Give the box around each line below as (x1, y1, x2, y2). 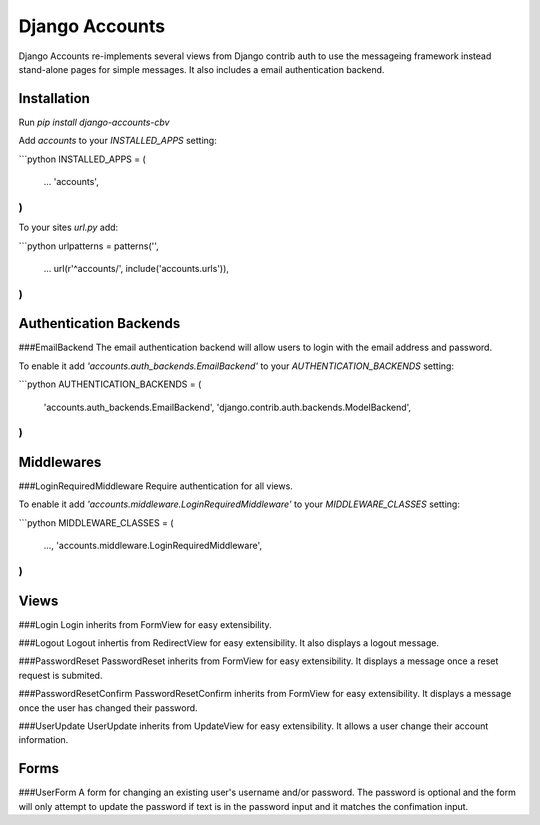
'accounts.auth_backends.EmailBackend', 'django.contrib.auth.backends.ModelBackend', (43, 401, 412, 413)
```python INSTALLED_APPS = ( (18, 153, 147, 165)
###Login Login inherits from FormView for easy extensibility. (18, 618, 272, 630)
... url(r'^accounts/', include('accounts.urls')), (43, 262, 230, 274)
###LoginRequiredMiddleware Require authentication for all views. (18, 480, 294, 492)
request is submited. (18, 669, 103, 681)
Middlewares (18, 453, 102, 470)
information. (18, 734, 69, 746)
